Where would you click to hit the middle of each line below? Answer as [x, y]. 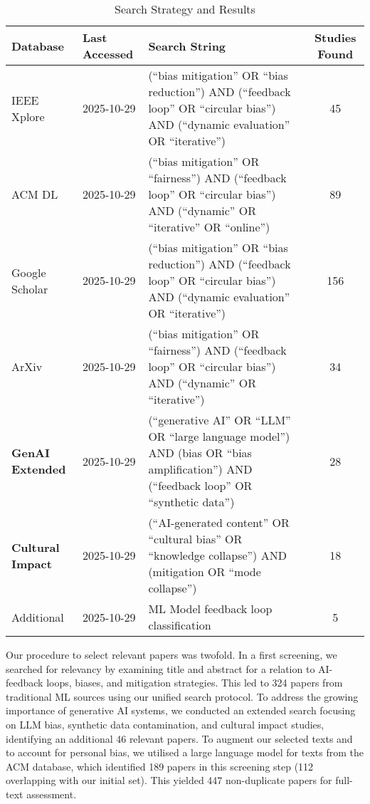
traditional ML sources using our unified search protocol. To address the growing [182, 696]
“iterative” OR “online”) [209, 227]
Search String [187, 46]
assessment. [52, 794]
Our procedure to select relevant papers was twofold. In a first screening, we [171, 654]
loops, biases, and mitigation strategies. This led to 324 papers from [195, 683]
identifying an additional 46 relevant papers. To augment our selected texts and [179, 738]
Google [29, 272]
